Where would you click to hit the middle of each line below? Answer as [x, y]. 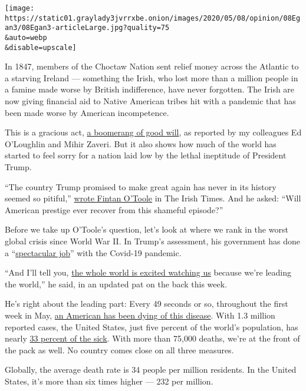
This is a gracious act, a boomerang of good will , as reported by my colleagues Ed [153, 132]
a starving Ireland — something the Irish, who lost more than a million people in [152, 77]
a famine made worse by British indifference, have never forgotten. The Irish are [150, 89]
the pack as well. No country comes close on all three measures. [119, 349]
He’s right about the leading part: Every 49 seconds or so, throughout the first [147, 304]
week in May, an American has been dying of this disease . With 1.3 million [140, 315]
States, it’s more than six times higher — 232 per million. [109, 381]
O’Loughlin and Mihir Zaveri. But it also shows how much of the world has [141, 143]
